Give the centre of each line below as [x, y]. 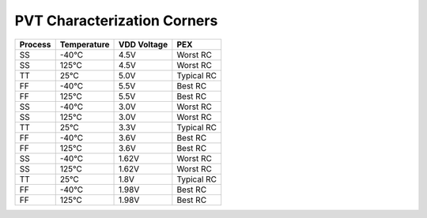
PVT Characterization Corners [116, 21]
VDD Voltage [144, 44]
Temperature [85, 44]
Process [35, 44]
